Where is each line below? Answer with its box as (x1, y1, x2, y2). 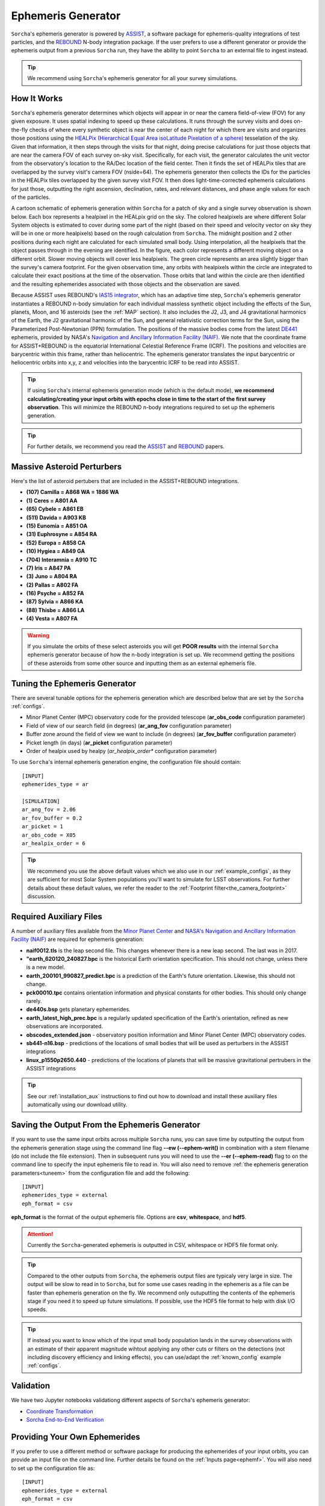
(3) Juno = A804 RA (26, 573, 78, 580)
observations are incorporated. (26, 1023, 104, 1030)
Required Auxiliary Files (11, 911, 102, 922)
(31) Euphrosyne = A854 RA (26, 531, 97, 538)
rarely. (26, 997, 42, 1004)
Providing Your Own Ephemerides (11, 1431, 141, 1442)
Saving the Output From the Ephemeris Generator (11, 1120, 201, 1130)
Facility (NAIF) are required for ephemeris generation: (11, 936, 144, 943)
